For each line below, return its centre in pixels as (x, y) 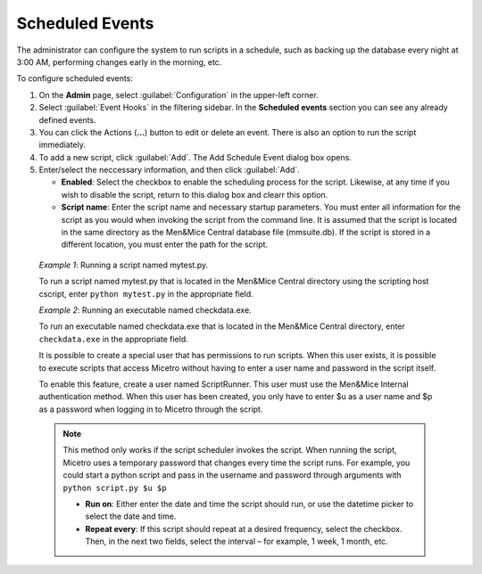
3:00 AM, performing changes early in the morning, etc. (119, 61)
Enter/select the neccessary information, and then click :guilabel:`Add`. (170, 170)
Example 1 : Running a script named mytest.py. (124, 265)
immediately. (62, 145)
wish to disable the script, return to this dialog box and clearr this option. (195, 194)
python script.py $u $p (115, 488)
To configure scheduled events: (75, 78)
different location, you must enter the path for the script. (164, 244)
